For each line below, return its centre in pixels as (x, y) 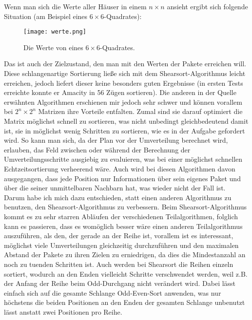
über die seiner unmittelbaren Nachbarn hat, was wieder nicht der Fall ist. (115, 188)
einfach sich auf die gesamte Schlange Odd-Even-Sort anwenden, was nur (113, 292)
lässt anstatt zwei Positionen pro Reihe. (63, 311)
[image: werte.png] (55, 32)
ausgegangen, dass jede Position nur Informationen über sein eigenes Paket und (122, 178)
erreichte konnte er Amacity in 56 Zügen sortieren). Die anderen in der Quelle (120, 92)
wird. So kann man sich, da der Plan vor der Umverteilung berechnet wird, (116, 140)
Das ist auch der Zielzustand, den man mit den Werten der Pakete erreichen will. (125, 64)
